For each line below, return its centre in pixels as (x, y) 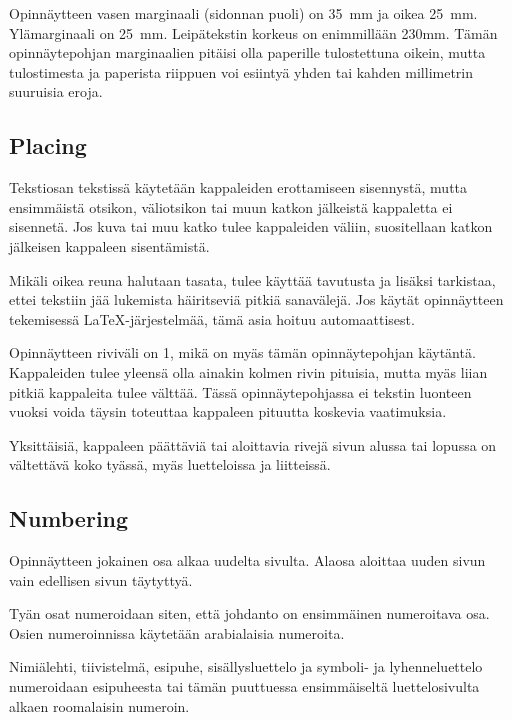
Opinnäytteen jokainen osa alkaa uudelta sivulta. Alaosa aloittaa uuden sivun (247, 560)
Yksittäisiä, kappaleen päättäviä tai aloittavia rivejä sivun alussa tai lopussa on (253, 444)
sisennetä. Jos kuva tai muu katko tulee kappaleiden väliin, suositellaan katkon (251, 226)
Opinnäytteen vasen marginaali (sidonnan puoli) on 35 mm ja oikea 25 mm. (243, 13)
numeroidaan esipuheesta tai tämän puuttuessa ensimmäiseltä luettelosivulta (244, 686)
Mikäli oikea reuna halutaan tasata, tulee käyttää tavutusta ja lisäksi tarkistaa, (252, 279)
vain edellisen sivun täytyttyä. (101, 579)
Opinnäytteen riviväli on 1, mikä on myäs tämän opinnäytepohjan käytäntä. (242, 352)
